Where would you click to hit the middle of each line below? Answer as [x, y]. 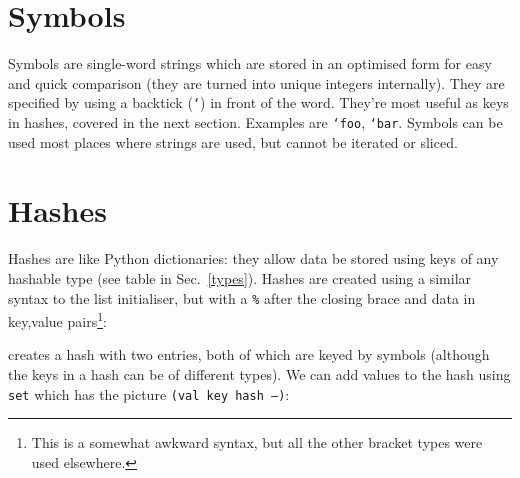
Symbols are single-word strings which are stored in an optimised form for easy [250, 63]
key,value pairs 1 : [57, 319]
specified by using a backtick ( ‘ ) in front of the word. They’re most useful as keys [258, 102]
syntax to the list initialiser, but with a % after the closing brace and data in [242, 297]
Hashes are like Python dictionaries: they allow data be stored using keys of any [253, 258]
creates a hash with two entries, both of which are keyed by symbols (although [249, 354]
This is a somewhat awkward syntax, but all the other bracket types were [257, 442]
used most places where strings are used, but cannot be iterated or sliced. [233, 141]
